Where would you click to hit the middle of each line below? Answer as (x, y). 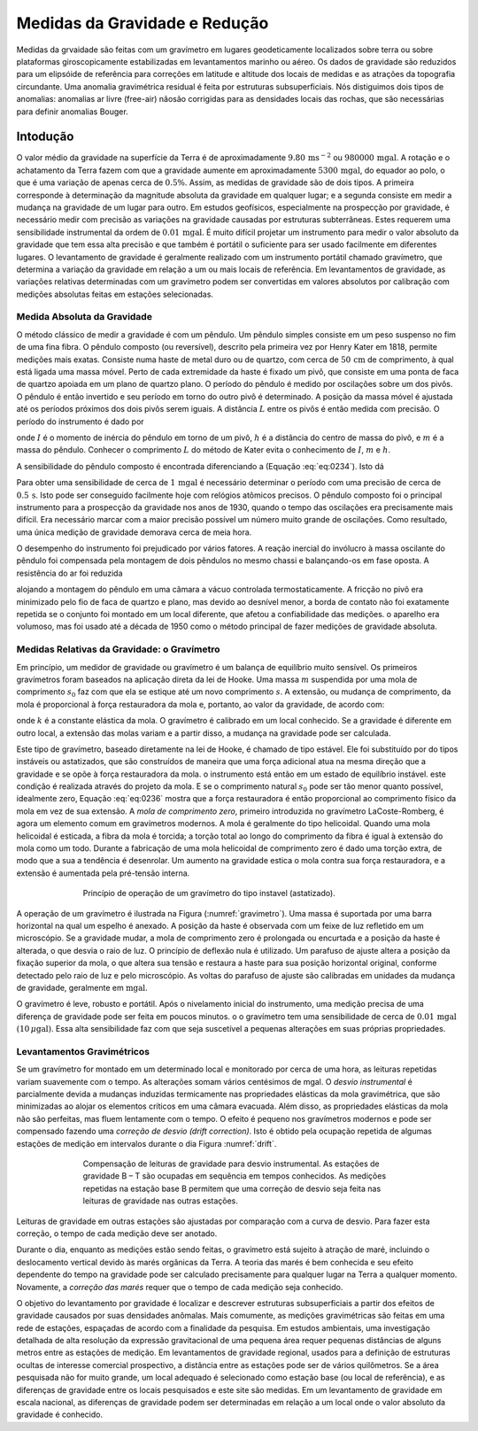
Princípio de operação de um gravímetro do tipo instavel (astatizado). (209, 893)
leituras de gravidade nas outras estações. (161, 1201)
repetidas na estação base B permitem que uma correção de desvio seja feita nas (232, 1188)
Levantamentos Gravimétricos (83, 1051)
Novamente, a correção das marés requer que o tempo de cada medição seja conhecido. (180, 1287)
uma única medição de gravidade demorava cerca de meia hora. (134, 532)
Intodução (45, 137)
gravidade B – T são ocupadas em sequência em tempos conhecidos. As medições (235, 1176)
